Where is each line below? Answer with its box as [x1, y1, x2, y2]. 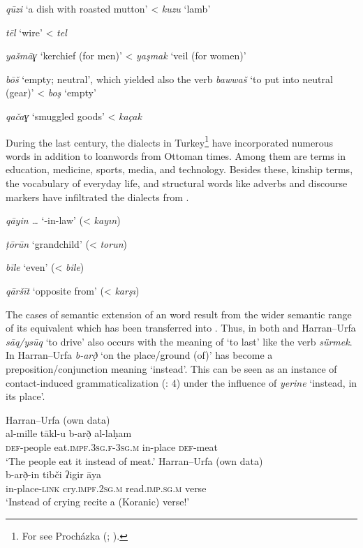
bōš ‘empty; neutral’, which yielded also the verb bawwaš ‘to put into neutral [6, 71, 333, 86]
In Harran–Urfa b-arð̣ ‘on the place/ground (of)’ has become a [6, 348, 273, 362]
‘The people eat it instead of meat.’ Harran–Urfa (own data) [6, 453, 263, 468]
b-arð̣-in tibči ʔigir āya [6, 467, 101, 482]
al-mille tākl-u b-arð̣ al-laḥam [6, 426, 132, 440]
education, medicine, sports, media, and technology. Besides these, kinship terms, [6, 162, 353, 177]
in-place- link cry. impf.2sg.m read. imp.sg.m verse [6, 480, 207, 495]
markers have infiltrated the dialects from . [6, 189, 189, 204]
